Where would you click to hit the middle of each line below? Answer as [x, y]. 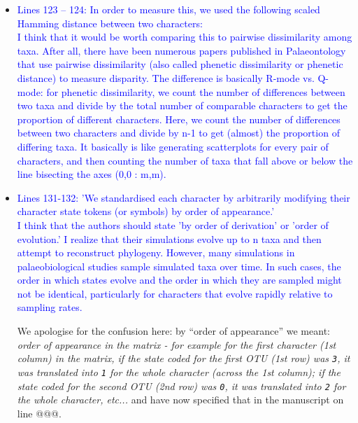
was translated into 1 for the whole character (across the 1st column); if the [179, 372]
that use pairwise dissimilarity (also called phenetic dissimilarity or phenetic [180, 64]
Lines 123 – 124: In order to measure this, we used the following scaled [169, 9]
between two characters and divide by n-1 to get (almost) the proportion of [178, 133]
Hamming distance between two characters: [110, 23]
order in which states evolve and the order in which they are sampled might [179, 280]
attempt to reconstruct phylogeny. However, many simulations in [156, 252]
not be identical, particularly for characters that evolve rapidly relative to [175, 293]
